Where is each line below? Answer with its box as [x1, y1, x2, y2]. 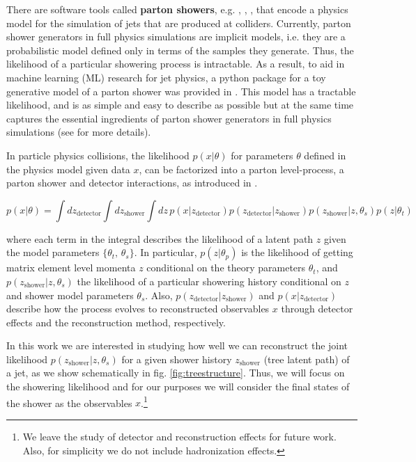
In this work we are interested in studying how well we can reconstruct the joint [6, 338, 348, 353]
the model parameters [6, 245, 100, 260]
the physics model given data [6, 161, 130, 176]
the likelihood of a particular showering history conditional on [77, 273, 341, 288]
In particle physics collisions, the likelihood [6, 148, 190, 162]
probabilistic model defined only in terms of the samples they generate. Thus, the [6, 42, 354, 57]
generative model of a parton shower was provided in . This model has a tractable [6, 83, 356, 98]
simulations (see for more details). [6, 125, 151, 139]
